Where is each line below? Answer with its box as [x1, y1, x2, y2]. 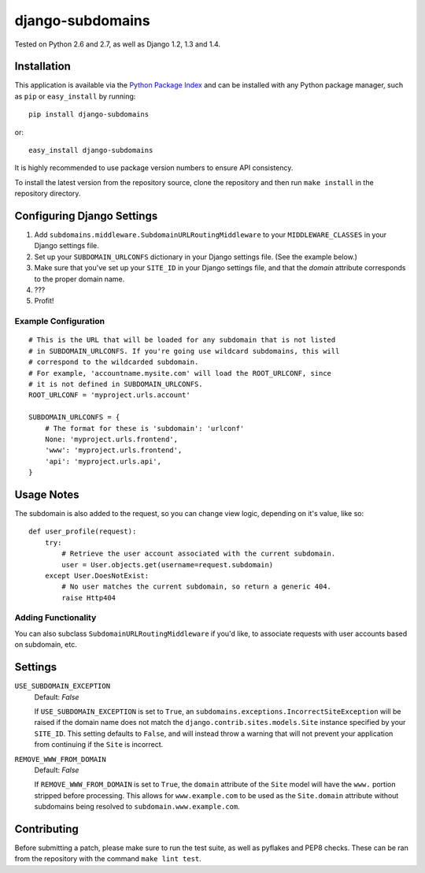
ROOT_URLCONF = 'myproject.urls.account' [28, 391, 190, 399]
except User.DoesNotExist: [44, 571, 150, 580]
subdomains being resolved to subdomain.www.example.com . [34, 802, 240, 812]
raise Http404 [61, 593, 116, 602]
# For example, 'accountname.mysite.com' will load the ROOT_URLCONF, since [28, 369, 332, 377]
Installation [14, 60, 71, 73]
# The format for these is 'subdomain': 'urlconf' [44, 424, 245, 433]
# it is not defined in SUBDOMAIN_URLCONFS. [28, 379, 204, 388]
